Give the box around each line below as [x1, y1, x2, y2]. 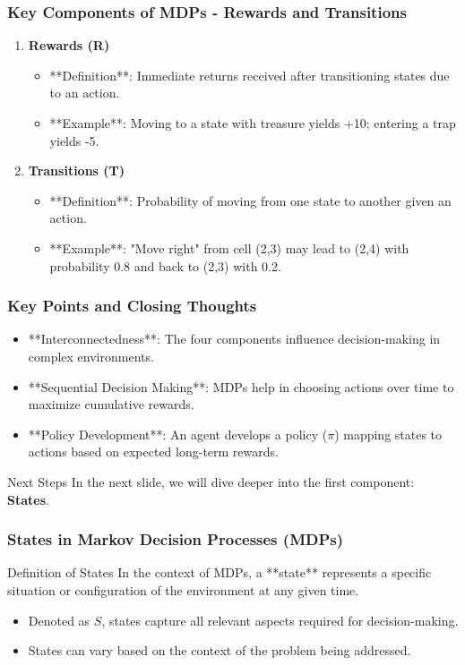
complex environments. [28, 346, 154, 365]
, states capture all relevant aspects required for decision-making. [101, 610, 459, 629]
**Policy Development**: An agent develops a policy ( [28, 424, 328, 443]
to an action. [49, 83, 120, 102]
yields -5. [49, 131, 99, 149]
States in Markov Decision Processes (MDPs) [7, 528, 344, 550]
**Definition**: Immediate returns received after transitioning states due [49, 65, 450, 84]
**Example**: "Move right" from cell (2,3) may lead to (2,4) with [49, 238, 409, 257]
